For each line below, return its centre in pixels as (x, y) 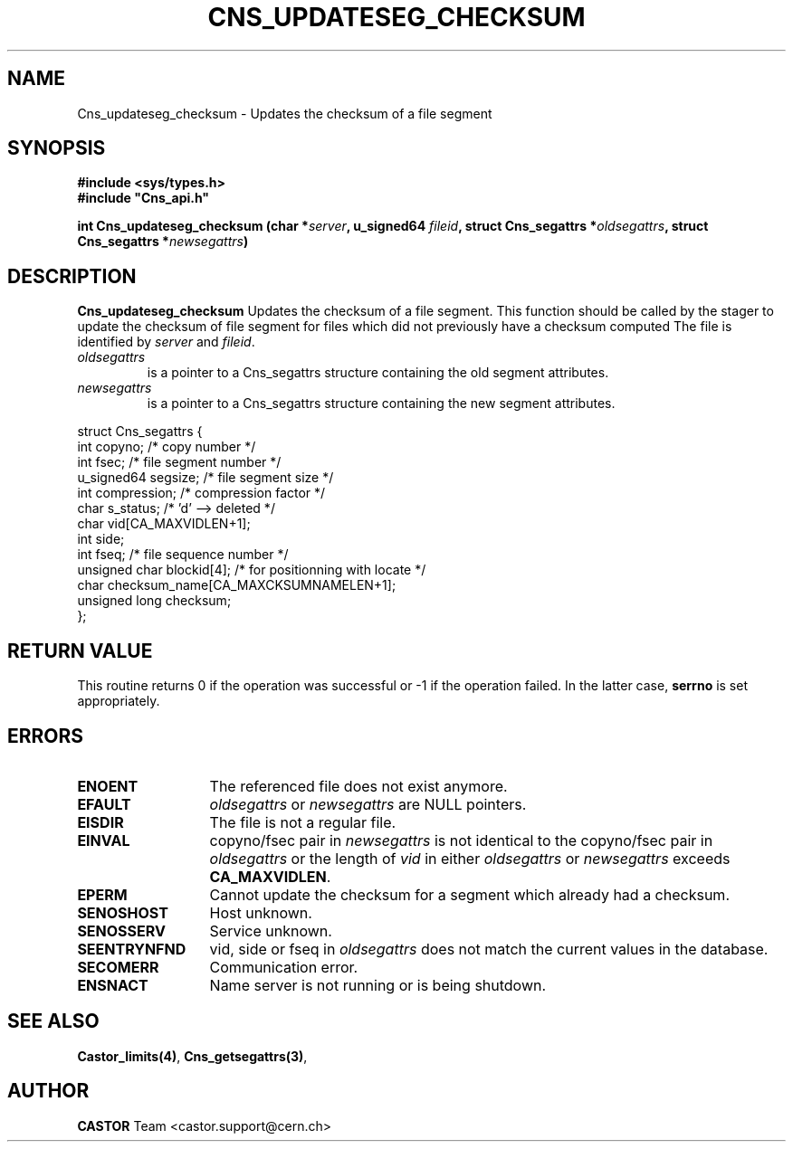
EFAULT (104, 804)
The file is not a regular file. (303, 822)
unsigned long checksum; (154, 601)
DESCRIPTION (72, 276)
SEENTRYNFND (132, 949)
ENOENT (108, 786)
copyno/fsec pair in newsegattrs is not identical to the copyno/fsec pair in (461, 840)
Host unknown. (261, 912)
